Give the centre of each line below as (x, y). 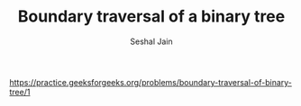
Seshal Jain (151, 41)
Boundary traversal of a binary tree (151, 17)
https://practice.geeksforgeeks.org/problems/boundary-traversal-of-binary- (151, 82)
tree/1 (20, 92)
